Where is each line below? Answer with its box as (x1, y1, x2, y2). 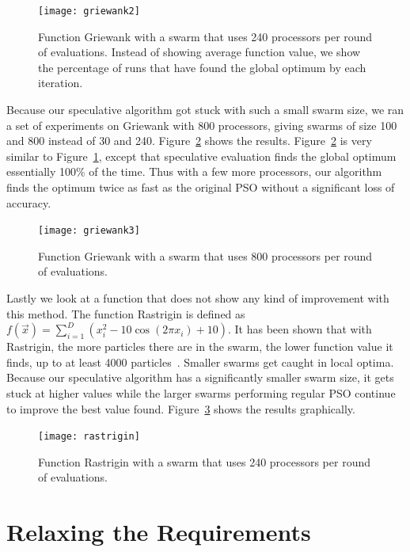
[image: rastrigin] (38, 431, 140, 443)
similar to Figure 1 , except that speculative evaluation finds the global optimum (6, 147, 397, 164)
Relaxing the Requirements (6, 516, 311, 548)
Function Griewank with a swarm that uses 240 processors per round (38, 28, 373, 44)
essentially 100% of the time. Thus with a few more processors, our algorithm (6, 163, 382, 180)
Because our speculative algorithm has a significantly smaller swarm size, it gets (6, 369, 394, 386)
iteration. (38, 74, 83, 91)
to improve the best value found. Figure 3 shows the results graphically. (6, 400, 355, 417)
